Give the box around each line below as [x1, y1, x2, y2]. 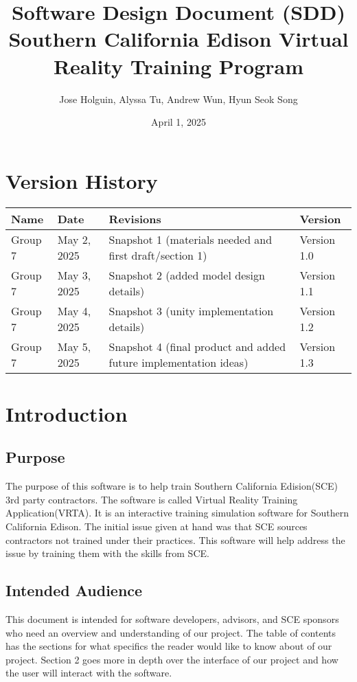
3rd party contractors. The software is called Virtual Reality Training [5, 492, 298, 506]
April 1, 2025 [151, 115, 206, 129]
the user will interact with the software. [5, 666, 172, 680]
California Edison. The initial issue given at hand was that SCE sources [5, 519, 308, 533]
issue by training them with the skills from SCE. [5, 546, 209, 560]
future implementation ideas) [108, 354, 249, 370]
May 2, [57, 231, 91, 247]
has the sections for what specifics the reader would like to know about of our [5, 639, 332, 653]
